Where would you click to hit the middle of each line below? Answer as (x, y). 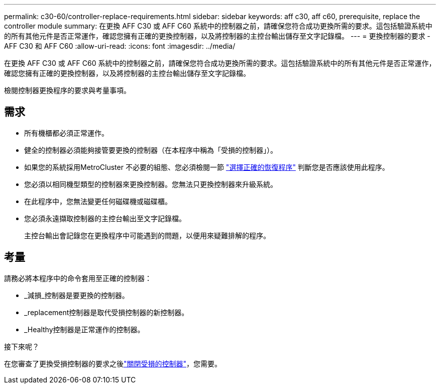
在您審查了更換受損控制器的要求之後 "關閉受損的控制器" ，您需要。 (113, 363)
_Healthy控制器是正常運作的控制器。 (84, 329)
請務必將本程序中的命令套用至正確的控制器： (78, 278)
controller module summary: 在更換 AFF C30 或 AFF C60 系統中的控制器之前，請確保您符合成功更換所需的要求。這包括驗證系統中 (218, 26)
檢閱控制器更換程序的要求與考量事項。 (67, 90)
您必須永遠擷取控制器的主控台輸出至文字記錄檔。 (105, 218)
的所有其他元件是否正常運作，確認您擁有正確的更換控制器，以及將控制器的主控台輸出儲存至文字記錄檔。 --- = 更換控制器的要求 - (217, 36)
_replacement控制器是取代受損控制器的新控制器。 (106, 312)
